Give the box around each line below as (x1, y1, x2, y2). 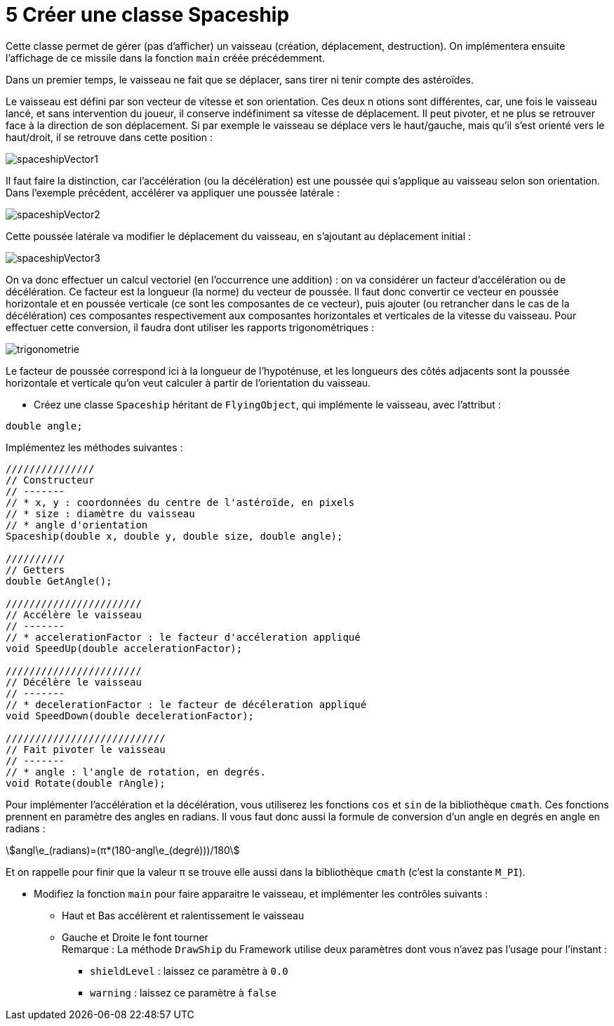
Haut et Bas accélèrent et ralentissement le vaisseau (62, 909, 305, 921)
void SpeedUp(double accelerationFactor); (6, 642, 243, 654)
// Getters (6, 564, 65, 575)
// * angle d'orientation (6, 519, 148, 531)
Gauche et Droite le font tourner (62, 931, 208, 943)
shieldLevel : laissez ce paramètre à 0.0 (90, 964, 288, 977)
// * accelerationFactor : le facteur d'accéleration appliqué (6, 631, 361, 643)
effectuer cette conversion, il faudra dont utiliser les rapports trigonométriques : (6, 321, 375, 333)
